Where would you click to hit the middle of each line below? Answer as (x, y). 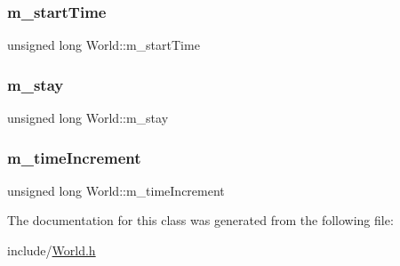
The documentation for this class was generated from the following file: (200, 220)
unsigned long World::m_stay (88, 118)
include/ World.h (52, 250)
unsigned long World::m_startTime (104, 45)
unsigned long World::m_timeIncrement (116, 190)
